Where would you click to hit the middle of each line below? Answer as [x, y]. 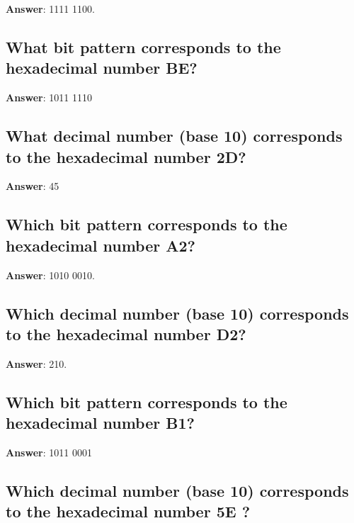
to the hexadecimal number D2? [126, 333]
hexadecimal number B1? [100, 423]
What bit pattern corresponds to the [143, 46]
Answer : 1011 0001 [49, 452]
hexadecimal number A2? [101, 245]
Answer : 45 [33, 186]
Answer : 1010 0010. [50, 275]
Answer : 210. [36, 363]
